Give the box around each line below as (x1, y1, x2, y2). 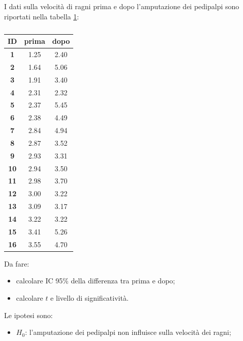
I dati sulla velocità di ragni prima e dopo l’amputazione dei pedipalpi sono (4, 1, 239, 11)
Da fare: (4, 258, 29, 269)
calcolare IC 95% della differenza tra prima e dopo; (16, 275, 175, 286)
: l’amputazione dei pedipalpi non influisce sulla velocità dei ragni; (25, 327, 231, 337)
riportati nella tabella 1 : (4, 11, 79, 21)
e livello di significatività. (50, 292, 129, 303)
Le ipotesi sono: (4, 309, 53, 320)
